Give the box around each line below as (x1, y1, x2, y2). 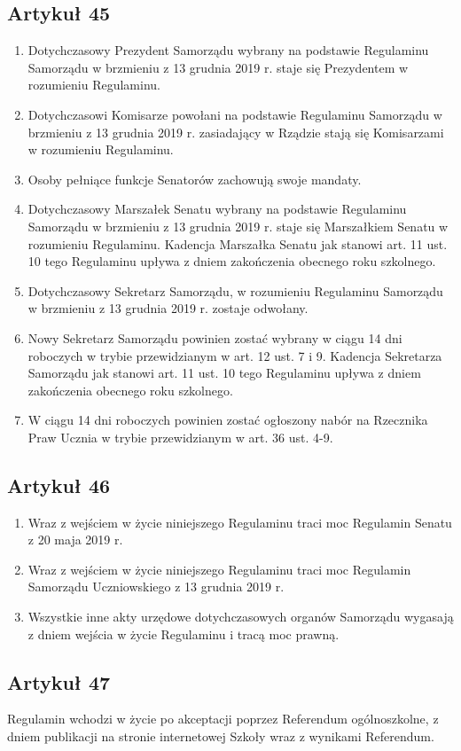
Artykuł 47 (7, 668, 111, 695)
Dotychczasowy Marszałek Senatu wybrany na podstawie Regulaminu (27, 199, 407, 218)
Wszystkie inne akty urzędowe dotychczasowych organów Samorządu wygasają (27, 607, 454, 626)
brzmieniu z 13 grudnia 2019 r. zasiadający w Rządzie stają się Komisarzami (27, 122, 444, 141)
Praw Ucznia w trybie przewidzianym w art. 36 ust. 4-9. (27, 427, 333, 446)
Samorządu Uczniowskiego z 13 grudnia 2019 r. (27, 577, 285, 596)
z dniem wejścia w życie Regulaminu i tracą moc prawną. (27, 624, 340, 643)
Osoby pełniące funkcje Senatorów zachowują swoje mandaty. (27, 169, 362, 188)
